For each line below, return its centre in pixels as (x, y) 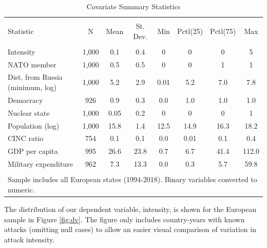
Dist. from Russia (35, 77)
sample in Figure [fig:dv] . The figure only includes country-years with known (125, 219)
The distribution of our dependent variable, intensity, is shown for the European (130, 209)
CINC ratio (26, 138)
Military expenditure (40, 164)
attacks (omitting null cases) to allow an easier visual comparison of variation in (130, 229)
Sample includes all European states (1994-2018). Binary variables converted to (132, 179)
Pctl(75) (223, 31)
